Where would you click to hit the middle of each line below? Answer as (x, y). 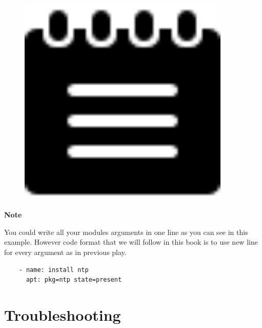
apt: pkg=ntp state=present (74, 280)
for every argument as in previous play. (65, 252)
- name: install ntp (54, 270)
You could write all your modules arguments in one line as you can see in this (126, 232)
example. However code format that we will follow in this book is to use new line (131, 242)
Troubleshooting (63, 314)
